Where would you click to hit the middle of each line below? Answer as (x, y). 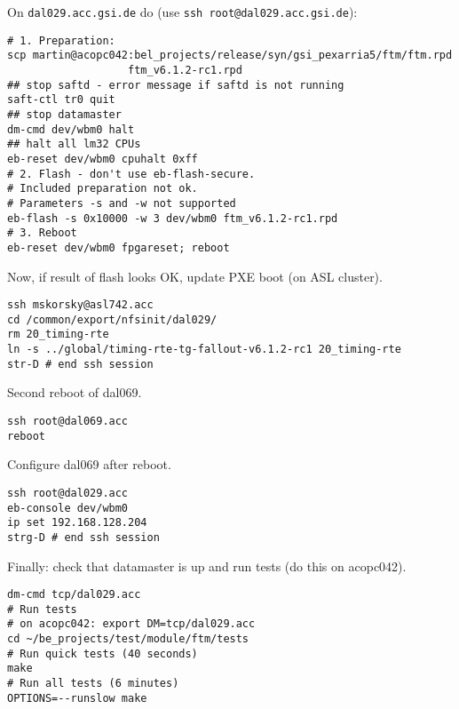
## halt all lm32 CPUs (74, 144)
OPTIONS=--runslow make (77, 698)
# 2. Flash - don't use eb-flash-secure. (131, 174)
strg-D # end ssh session (83, 537)
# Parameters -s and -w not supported (122, 203)
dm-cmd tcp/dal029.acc (74, 595)
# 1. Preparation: (61, 40)
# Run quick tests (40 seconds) (103, 653)
